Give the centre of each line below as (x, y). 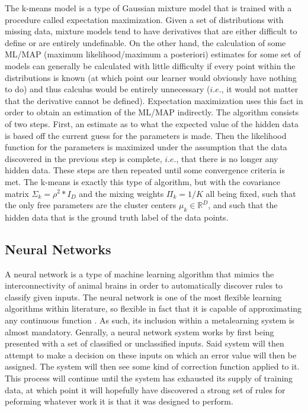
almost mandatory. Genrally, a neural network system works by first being (139, 331)
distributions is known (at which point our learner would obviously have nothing (151, 77)
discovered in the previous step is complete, (84, 158)
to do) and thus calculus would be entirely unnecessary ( (108, 89)
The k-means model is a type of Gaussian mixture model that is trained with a (148, 8)
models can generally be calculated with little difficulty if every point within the (150, 65)
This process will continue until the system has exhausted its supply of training (149, 378)
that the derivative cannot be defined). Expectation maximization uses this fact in (154, 100)
